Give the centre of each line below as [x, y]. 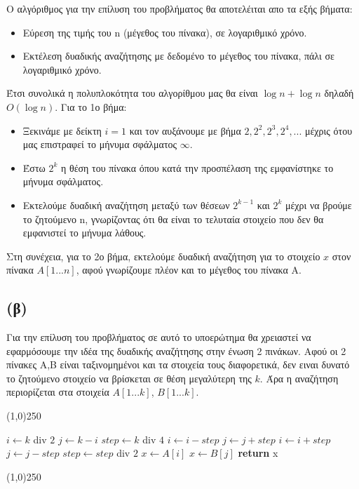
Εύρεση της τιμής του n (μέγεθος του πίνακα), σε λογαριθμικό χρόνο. [165, 32]
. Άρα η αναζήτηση [299, 378]
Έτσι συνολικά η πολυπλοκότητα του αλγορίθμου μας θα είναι [132, 93]
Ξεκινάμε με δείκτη [62, 130]
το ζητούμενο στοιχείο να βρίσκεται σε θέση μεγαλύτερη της [129, 378]
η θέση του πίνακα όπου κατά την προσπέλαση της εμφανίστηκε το [197, 167]
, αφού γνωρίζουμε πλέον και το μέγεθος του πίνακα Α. [189, 270]
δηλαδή [339, 93]
